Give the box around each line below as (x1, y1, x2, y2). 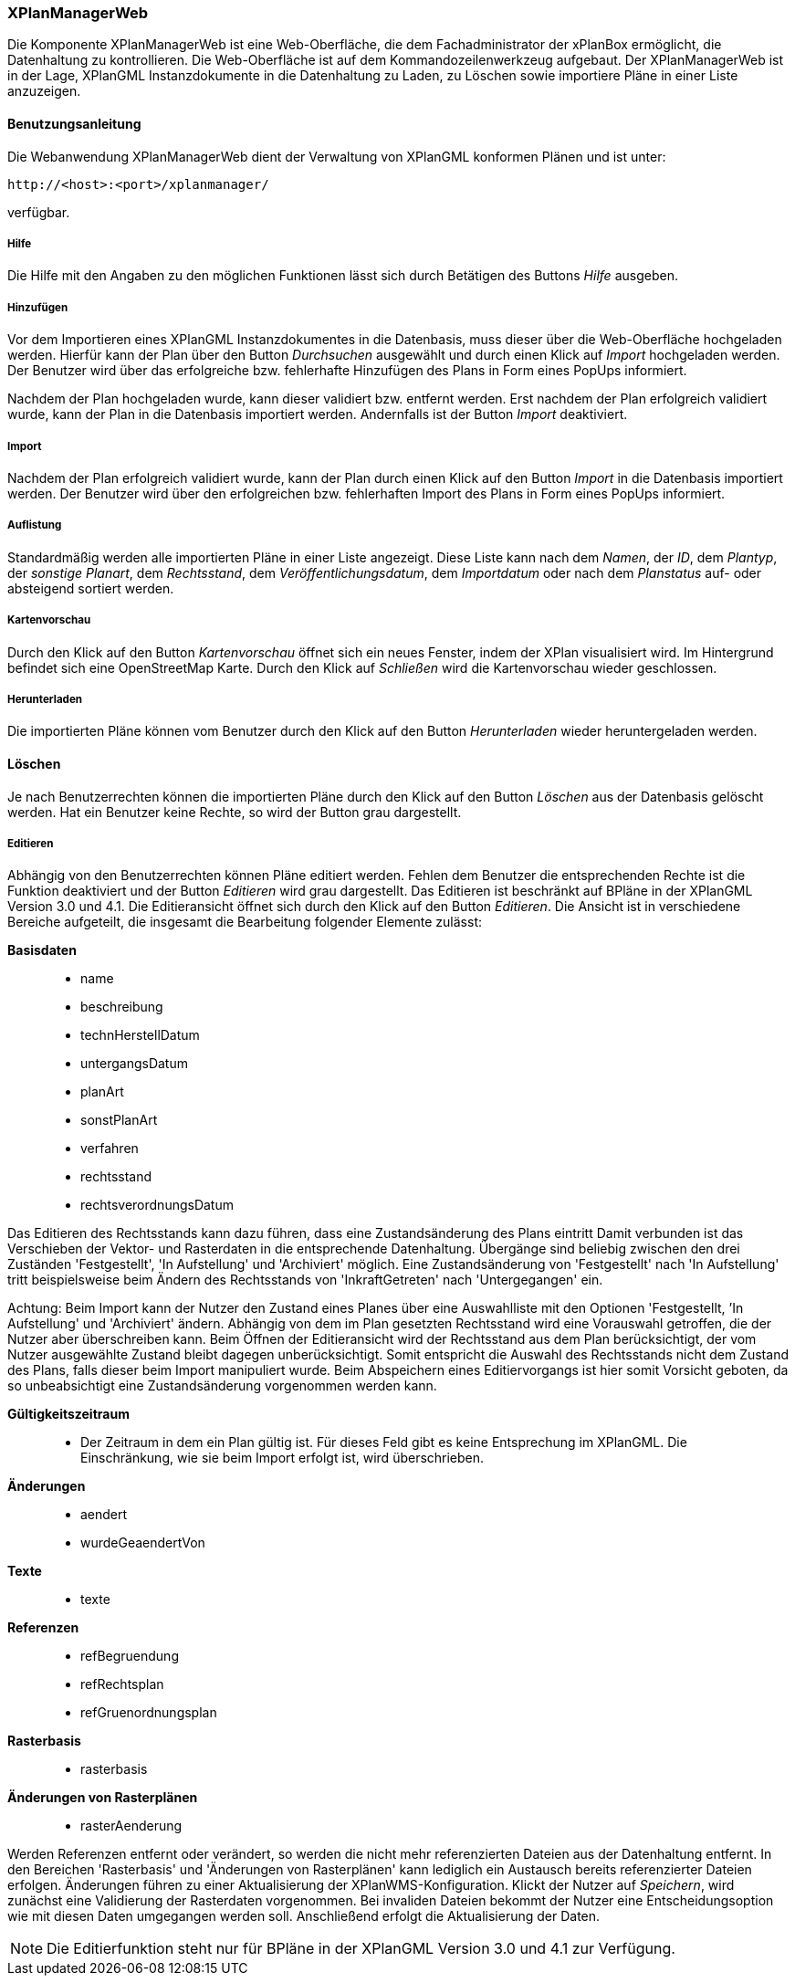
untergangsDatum (80, 1055, 188, 1072)
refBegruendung (80, 1648, 179, 1664)
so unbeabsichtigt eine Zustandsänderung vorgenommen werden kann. (7, 1378, 437, 1394)
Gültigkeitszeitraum (7, 1406, 130, 1422)
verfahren (80, 1140, 139, 1157)
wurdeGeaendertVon (80, 1535, 205, 1551)
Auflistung (7, 519, 62, 532)
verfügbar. (7, 204, 70, 220)
